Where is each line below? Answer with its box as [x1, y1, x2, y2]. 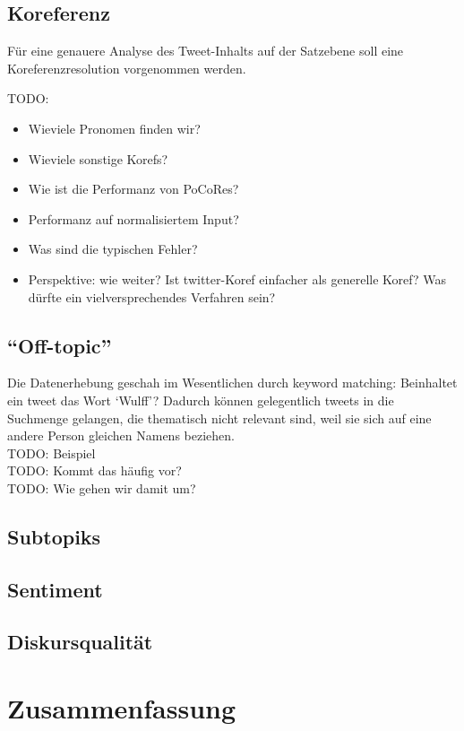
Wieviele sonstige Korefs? [28, 149, 168, 168]
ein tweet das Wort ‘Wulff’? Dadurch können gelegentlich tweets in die [7, 390, 394, 409]
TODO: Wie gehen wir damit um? [7, 478, 196, 497]
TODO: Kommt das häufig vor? [7, 461, 182, 480]
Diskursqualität [7, 628, 153, 656]
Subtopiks [7, 522, 101, 550]
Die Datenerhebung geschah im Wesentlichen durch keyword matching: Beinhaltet [7, 373, 458, 392]
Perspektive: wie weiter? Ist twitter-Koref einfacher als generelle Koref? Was [28, 269, 447, 288]
